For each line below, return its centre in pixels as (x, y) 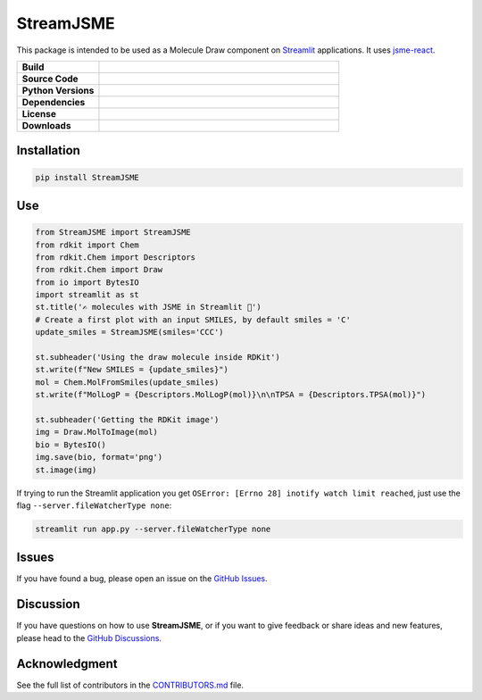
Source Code (50, 79)
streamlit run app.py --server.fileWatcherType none (153, 529)
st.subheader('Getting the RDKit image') (127, 420)
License (39, 113)
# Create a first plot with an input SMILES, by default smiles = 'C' (193, 320)
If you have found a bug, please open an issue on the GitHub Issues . (142, 579)
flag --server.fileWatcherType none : (94, 505)
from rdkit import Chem (87, 245)
